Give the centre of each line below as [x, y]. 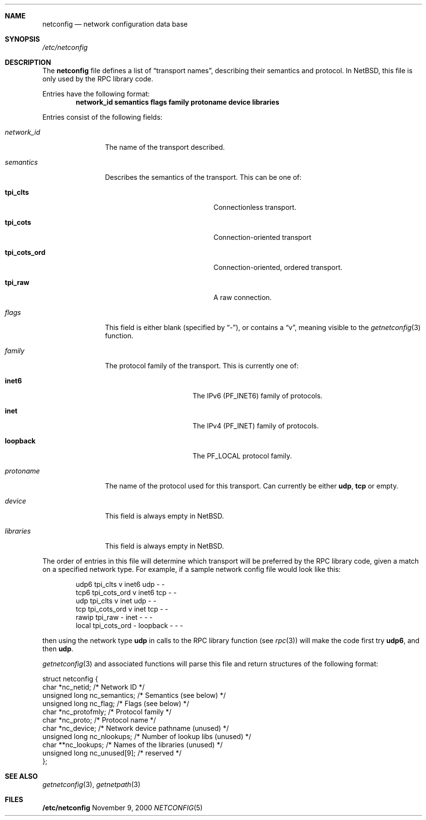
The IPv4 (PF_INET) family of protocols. [256, 426]
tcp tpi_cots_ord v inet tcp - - [122, 609]
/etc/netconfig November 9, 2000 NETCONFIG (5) [123, 808]
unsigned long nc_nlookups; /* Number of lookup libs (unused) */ [147, 736]
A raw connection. [243, 297]
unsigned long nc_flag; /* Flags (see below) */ [116, 703]
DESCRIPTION [28, 62]
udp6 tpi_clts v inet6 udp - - [120, 584]
